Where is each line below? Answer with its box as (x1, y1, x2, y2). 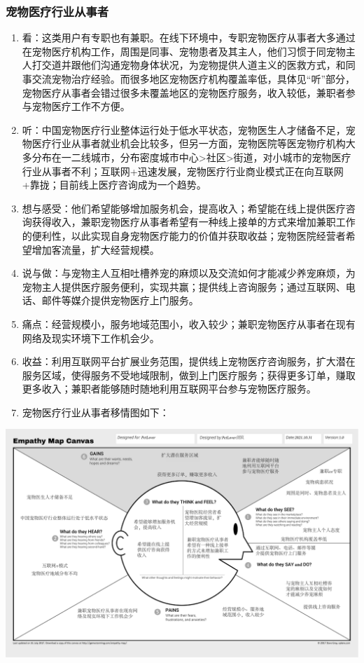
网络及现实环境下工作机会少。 (22, 330, 160, 345)
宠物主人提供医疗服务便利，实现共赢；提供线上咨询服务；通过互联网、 (22, 279, 346, 294)
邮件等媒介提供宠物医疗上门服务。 (41, 293, 199, 308)
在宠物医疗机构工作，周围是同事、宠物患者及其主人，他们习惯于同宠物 (22, 43, 346, 58)
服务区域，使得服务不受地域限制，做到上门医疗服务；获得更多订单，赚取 (22, 367, 356, 382)
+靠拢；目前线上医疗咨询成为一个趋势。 (22, 177, 206, 192)
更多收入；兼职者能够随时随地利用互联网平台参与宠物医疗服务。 (22, 381, 316, 396)
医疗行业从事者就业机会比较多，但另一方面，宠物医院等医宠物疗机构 (31, 136, 346, 151)
